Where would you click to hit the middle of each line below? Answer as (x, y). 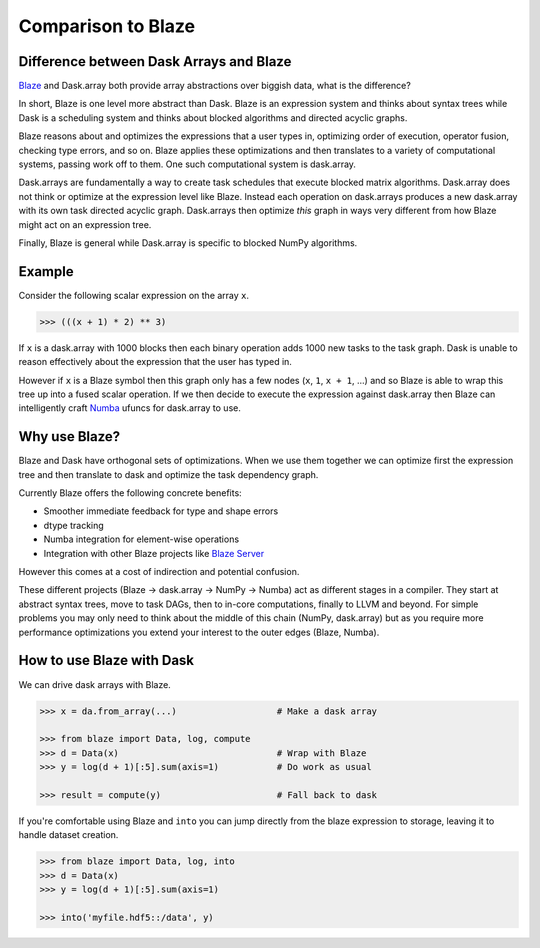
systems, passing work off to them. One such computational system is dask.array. (187, 164)
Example (46, 271)
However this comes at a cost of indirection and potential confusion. (159, 572)
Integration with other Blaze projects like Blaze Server (154, 553)
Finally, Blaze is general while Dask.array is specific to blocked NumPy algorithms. (188, 242)
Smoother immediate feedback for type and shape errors (161, 511)
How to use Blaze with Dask (106, 660)
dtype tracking (73, 525)
